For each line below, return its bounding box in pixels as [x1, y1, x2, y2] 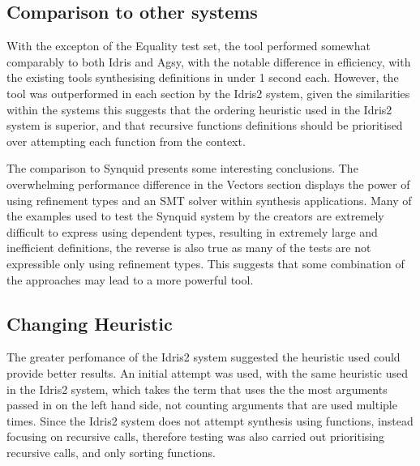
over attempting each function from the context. [6, 132, 246, 149]
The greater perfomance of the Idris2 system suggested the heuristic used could [6, 348, 401, 366]
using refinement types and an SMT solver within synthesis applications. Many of [6, 191, 412, 208]
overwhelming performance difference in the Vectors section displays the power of [6, 175, 410, 192]
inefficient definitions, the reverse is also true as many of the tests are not [6, 239, 371, 256]
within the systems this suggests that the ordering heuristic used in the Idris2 [6, 100, 392, 118]
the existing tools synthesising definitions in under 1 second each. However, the [6, 69, 399, 86]
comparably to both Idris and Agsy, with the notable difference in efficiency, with [6, 53, 411, 70]
